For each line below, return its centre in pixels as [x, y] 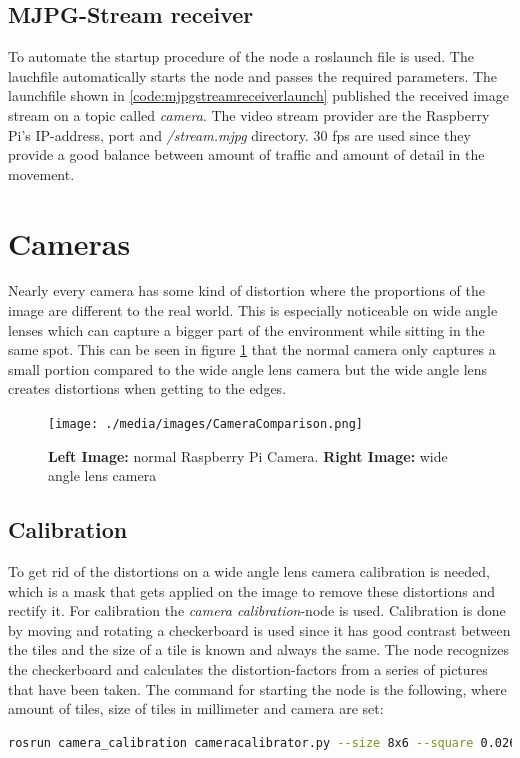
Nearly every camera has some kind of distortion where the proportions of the [246, 290]
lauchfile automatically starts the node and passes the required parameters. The [253, 75]
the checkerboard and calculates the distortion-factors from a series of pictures [248, 669]
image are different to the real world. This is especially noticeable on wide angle [253, 310]
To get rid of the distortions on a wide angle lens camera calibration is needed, [249, 571]
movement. [41, 173]
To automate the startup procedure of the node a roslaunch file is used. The [241, 56]
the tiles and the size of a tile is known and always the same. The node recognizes [258, 649]
